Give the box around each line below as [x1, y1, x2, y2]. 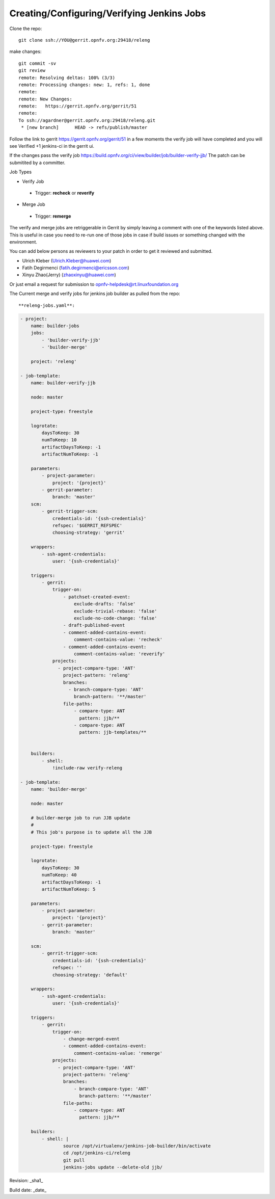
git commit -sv [18, 60, 57, 66]
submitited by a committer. [9, 159, 66, 166]
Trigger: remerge [35, 213, 71, 219]
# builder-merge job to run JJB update [31, 815, 131, 820]
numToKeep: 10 [41, 437, 77, 443]
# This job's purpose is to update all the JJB [31, 829, 152, 835]
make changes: [9, 48, 42, 55]
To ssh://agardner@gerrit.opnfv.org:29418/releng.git [18, 117, 155, 123]
